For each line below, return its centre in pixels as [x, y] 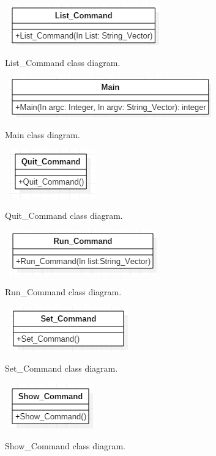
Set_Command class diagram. [61, 368]
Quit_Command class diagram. [64, 215]
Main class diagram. [43, 134]
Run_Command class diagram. [63, 292]
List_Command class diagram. [63, 62]
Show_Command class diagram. [65, 445]
